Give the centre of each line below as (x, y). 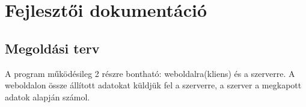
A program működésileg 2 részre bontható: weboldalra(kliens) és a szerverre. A (150, 73)
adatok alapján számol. (47, 96)
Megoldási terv (52, 48)
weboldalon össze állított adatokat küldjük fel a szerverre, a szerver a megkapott (153, 85)
